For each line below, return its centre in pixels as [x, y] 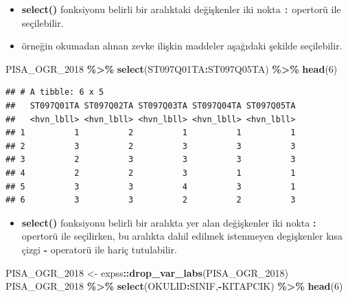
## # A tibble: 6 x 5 [55, 92]
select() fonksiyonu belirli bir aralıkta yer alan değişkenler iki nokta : [169, 222]
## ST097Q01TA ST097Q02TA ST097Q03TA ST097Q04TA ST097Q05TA [151, 106]
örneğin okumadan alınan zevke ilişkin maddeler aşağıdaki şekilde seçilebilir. [182, 46]
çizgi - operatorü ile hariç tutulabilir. [99, 249]
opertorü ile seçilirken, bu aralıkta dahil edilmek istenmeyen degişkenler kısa [182, 236]
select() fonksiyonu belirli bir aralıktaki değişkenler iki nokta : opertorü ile [181, 9]
